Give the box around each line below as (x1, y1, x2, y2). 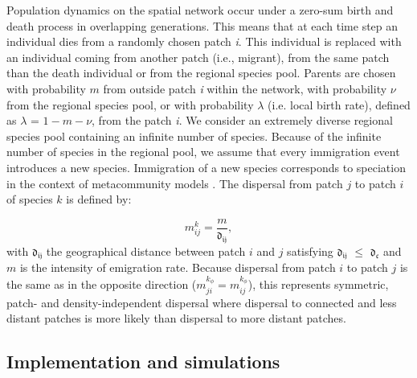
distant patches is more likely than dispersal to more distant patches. (6, 310, 346, 327)
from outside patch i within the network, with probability (103, 80, 387, 97)
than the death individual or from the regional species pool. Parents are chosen (6, 64, 396, 81)
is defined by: (66, 191, 132, 207)
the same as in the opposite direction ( (6, 276, 197, 293)
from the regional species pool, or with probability (6, 96, 254, 113)
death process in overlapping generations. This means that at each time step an (6, 17, 399, 34)
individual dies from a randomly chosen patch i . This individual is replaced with (6, 33, 402, 50)
